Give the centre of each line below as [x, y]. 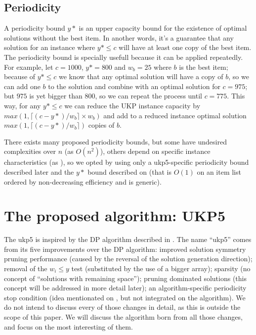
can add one [22, 86]
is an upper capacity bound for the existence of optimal [163, 28]
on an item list [219, 171]
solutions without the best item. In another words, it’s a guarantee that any [119, 37]
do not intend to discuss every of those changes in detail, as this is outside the [122, 307]
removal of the [26, 268]
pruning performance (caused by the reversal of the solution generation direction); [128, 259]
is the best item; [204, 67]
